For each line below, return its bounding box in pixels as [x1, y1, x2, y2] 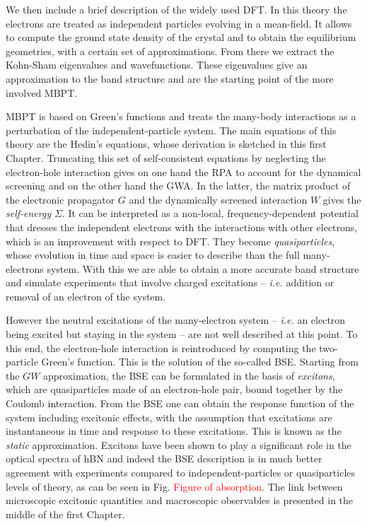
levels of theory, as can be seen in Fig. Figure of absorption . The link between [6, 479, 343, 493]
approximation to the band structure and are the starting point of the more [6, 71, 334, 86]
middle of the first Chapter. [6, 506, 125, 521]
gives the [322, 192, 361, 206]
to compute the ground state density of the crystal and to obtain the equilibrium [6, 30, 356, 45]
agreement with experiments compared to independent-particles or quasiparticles [6, 465, 356, 479]
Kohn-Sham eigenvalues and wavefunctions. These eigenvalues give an [6, 57, 308, 72]
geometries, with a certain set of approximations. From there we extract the [6, 43, 334, 58]
